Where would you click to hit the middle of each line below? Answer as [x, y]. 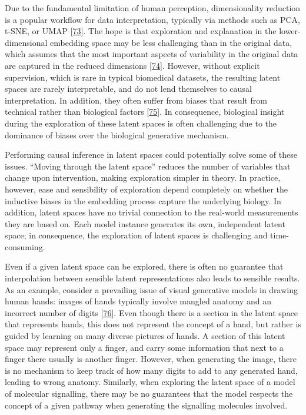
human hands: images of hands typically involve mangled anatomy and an [138, 301]
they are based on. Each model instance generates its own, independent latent [145, 223]
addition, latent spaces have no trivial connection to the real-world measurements [152, 212]
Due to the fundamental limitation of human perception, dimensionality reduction [153, 8]
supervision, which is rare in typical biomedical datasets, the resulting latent [143, 77]
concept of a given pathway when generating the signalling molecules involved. [146, 405]
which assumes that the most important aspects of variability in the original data [152, 54]
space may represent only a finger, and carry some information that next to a [144, 347]
